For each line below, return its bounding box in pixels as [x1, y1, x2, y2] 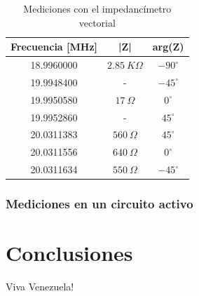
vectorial [78, 15, 116, 29]
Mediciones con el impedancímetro [23, 1, 172, 15]
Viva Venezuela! [6, 279, 74, 294]
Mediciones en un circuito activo [6, 195, 193, 213]
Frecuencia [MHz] [11, 39, 98, 54]
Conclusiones [6, 238, 133, 267]
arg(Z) [152, 39, 184, 54]
